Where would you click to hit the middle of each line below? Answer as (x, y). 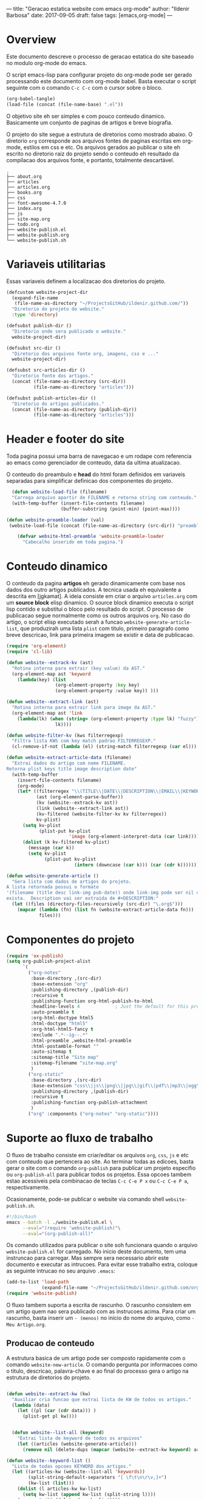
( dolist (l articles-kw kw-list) (59, 1489)
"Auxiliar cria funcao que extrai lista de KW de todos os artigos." (101, 1399)
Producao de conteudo (50, 1343)
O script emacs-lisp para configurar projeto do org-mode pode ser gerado (99, 75)
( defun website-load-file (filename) (59, 492)
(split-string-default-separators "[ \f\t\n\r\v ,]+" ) (97, 1478)
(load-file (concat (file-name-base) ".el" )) (65, 104)
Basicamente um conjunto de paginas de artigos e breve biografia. (90, 122)
